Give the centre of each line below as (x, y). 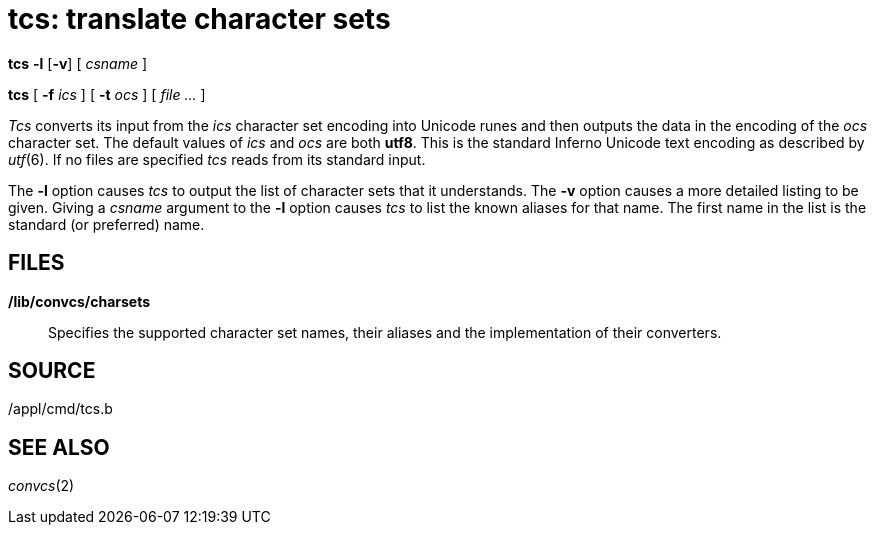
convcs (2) (41, 486)
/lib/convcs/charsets (79, 301)
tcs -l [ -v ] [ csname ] (78, 63)
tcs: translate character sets (199, 19)
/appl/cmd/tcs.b (60, 409)
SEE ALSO (59, 447)
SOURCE (52, 371)
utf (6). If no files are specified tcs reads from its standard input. (217, 159)
